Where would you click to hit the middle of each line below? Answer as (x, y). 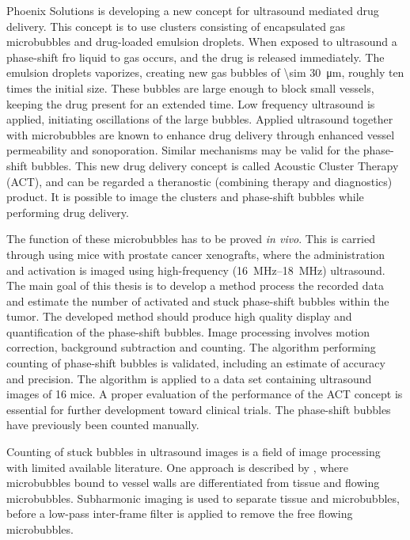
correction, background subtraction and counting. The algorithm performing (191, 347)
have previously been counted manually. (103, 425)
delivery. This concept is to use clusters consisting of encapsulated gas (176, 26)
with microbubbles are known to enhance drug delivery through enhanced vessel (201, 134)
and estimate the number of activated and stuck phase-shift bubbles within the (198, 300)
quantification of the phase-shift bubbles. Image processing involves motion (188, 331)
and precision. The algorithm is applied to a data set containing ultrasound (189, 378)
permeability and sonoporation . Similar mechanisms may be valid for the (183, 150)
